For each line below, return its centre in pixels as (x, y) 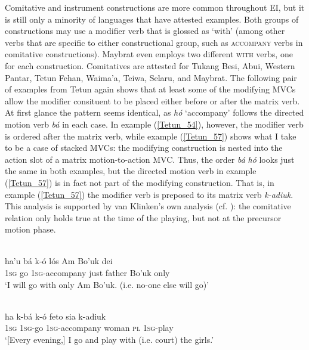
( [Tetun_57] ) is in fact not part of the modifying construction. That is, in (140, 182)
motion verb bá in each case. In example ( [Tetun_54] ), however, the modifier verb (154, 124)
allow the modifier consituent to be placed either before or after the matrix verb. (152, 100)
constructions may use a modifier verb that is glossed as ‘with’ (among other (145, 31)
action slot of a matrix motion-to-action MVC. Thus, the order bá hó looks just (150, 159)
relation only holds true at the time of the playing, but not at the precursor (143, 217)
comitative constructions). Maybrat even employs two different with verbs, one (149, 54)
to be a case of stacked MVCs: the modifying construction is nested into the (144, 148)
